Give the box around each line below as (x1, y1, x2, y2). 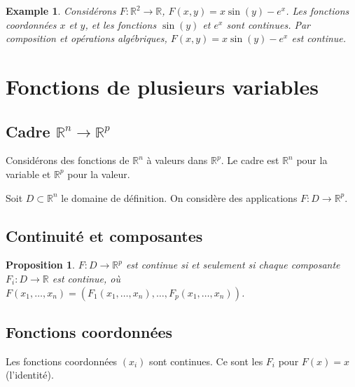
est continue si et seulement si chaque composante (125, 257, 340, 272)
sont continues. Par (226, 17, 310, 32)
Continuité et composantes (6, 224, 203, 246)
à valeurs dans (146, 153, 208, 168)
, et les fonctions (85, 17, 157, 32)
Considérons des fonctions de (6, 153, 130, 168)
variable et (6, 166, 51, 181)
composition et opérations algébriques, (6, 31, 167, 46)
